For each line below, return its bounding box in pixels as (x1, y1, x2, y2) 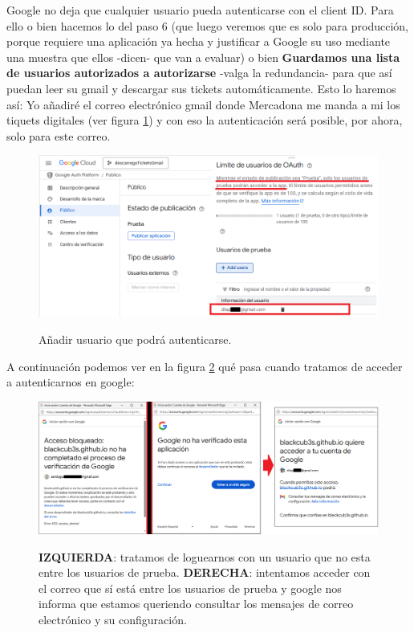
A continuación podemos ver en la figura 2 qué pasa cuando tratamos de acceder (6, 357, 403, 374)
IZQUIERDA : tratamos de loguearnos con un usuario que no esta (39, 548, 371, 565)
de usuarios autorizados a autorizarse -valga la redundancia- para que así (6, 64, 392, 81)
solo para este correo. (6, 127, 111, 144)
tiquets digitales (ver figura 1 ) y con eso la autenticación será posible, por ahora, (6, 112, 403, 129)
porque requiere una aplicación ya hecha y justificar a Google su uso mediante (6, 33, 391, 50)
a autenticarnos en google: (6, 374, 135, 390)
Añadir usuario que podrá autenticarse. (39, 331, 232, 348)
